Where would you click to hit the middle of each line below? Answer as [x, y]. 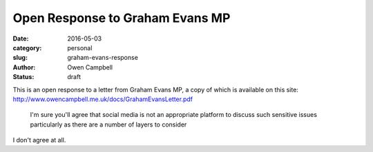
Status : [23, 77]
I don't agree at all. [39, 140]
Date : [21, 39]
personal [80, 47]
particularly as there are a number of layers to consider [108, 124]
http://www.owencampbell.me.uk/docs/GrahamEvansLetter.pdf [103, 99]
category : [27, 47]
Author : [24, 67]
